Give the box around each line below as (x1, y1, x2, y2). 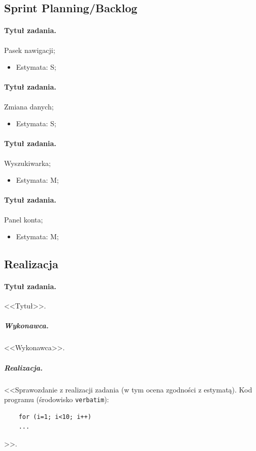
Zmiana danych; (4, 101, 54, 111)
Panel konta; (4, 214, 43, 224)
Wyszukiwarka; (4, 157, 51, 168)
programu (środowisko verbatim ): (4, 394, 109, 405)
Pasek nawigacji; (4, 44, 55, 55)
